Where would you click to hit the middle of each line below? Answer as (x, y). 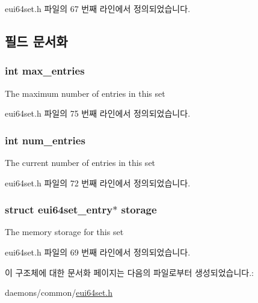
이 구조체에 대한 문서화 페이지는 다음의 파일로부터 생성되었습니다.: (129, 272)
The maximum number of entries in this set (85, 93)
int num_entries (45, 140)
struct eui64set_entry (59, 210)
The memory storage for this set (64, 232)
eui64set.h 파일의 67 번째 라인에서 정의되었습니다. (98, 8)
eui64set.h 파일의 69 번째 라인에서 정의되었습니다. (98, 252)
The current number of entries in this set (80, 162)
